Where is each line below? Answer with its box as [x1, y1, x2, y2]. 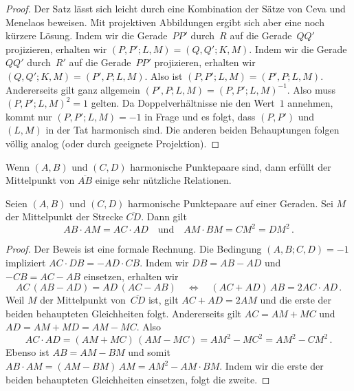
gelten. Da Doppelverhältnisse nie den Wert [91, 96, 275, 110]
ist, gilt [148, 293, 179, 307]
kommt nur [5, 109, 52, 123]
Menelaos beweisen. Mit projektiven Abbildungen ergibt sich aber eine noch [5, 14, 324, 29]
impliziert [5, 255, 46, 269]
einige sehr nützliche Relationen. [95, 173, 232, 187]
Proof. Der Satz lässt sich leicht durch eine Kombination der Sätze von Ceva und [5, 1, 346, 15]
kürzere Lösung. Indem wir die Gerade [5, 28, 168, 43]
